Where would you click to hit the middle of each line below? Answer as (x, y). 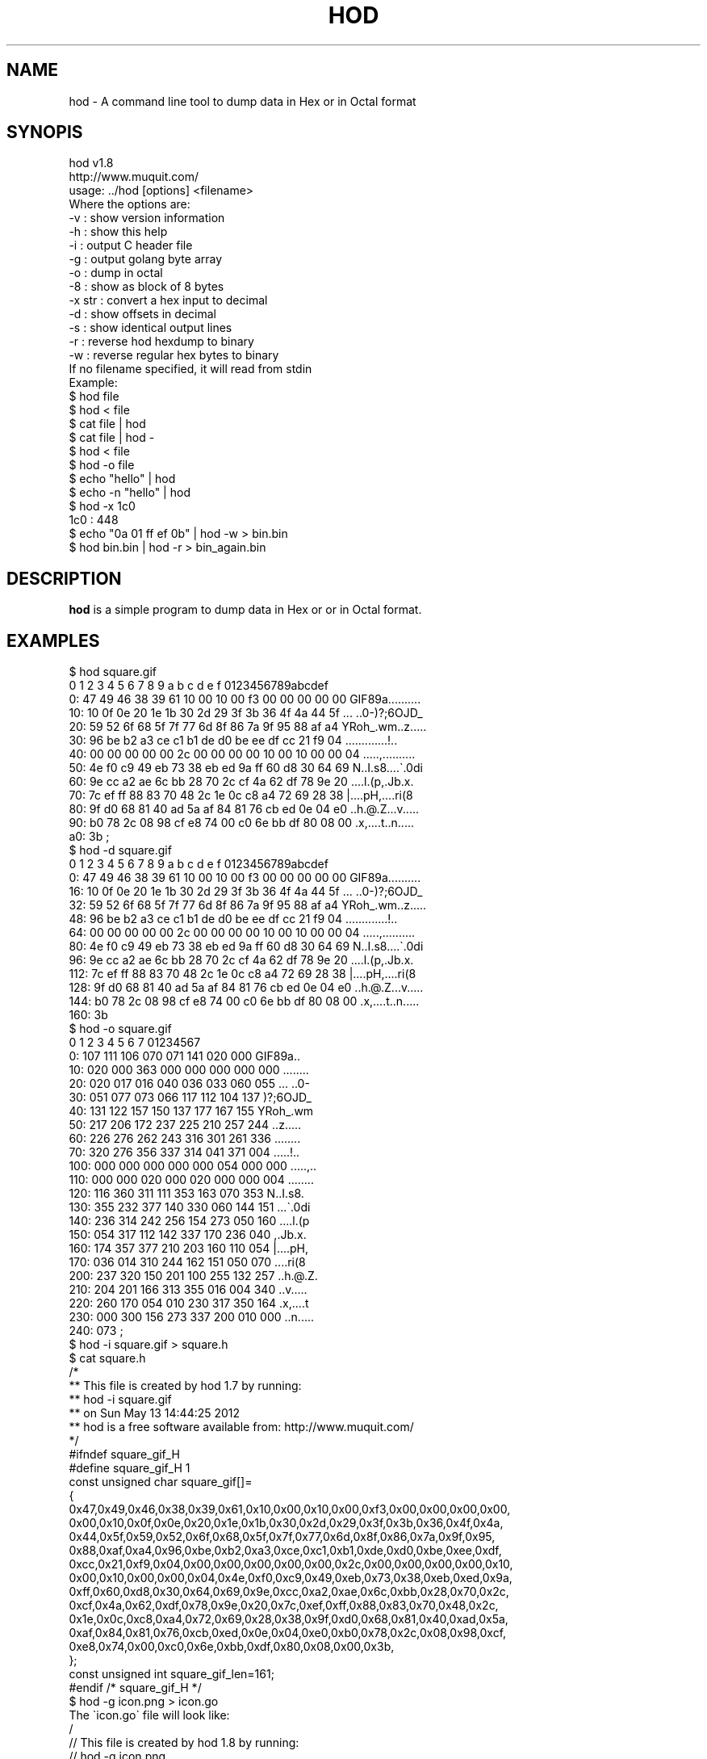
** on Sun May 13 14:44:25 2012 (155, 1413)
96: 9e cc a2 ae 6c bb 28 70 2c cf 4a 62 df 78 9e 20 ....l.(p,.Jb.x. (241, 960)
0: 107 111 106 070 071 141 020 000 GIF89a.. (185, 1056)
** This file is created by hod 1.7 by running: (185, 1386)
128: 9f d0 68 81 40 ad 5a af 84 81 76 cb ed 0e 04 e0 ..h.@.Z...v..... (246, 988)
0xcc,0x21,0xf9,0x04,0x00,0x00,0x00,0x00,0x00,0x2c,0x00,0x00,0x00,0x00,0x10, (291, 1564)
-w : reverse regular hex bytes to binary (174, 355)
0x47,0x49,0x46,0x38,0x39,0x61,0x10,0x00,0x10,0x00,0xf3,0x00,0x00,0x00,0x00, (290, 1509)
